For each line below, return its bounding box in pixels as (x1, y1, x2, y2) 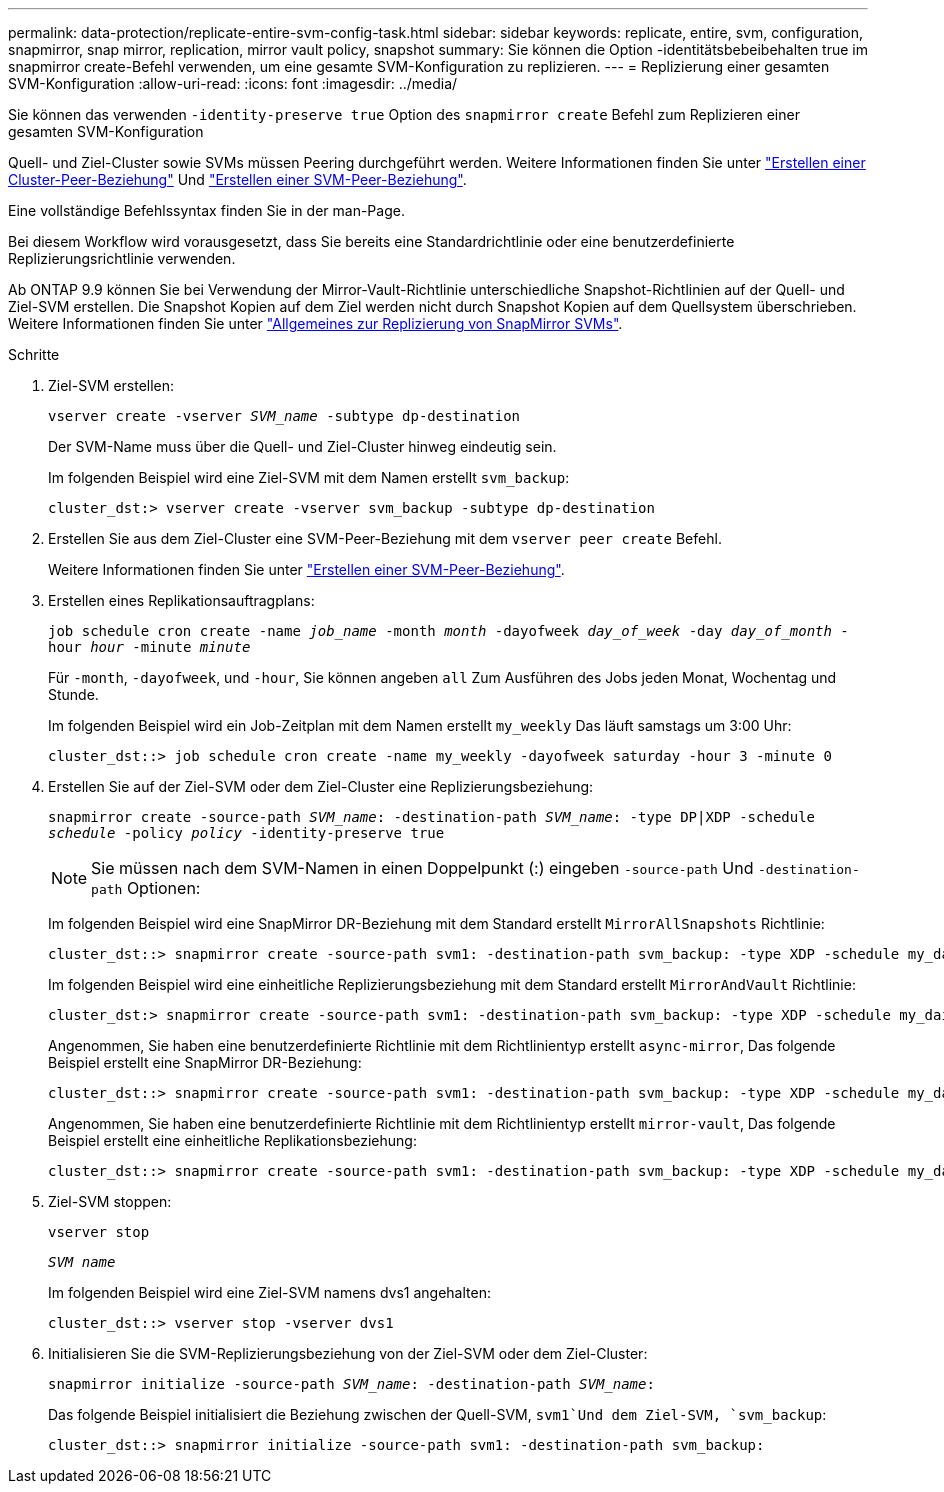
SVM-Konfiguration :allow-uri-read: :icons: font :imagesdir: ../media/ (8, 75, 458, 92)
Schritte (8, 346, 60, 363)
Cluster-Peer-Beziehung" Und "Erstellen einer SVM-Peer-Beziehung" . (8, 171, 467, 188)
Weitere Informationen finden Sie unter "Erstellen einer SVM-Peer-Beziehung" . (48, 561, 565, 578)
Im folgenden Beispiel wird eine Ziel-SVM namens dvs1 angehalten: (48, 1284, 491, 1301)
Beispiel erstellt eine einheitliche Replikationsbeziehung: (48, 1132, 417, 1149)
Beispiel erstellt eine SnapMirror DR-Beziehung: (48, 1054, 362, 1071)
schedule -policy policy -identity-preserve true (48, 825, 445, 841)
